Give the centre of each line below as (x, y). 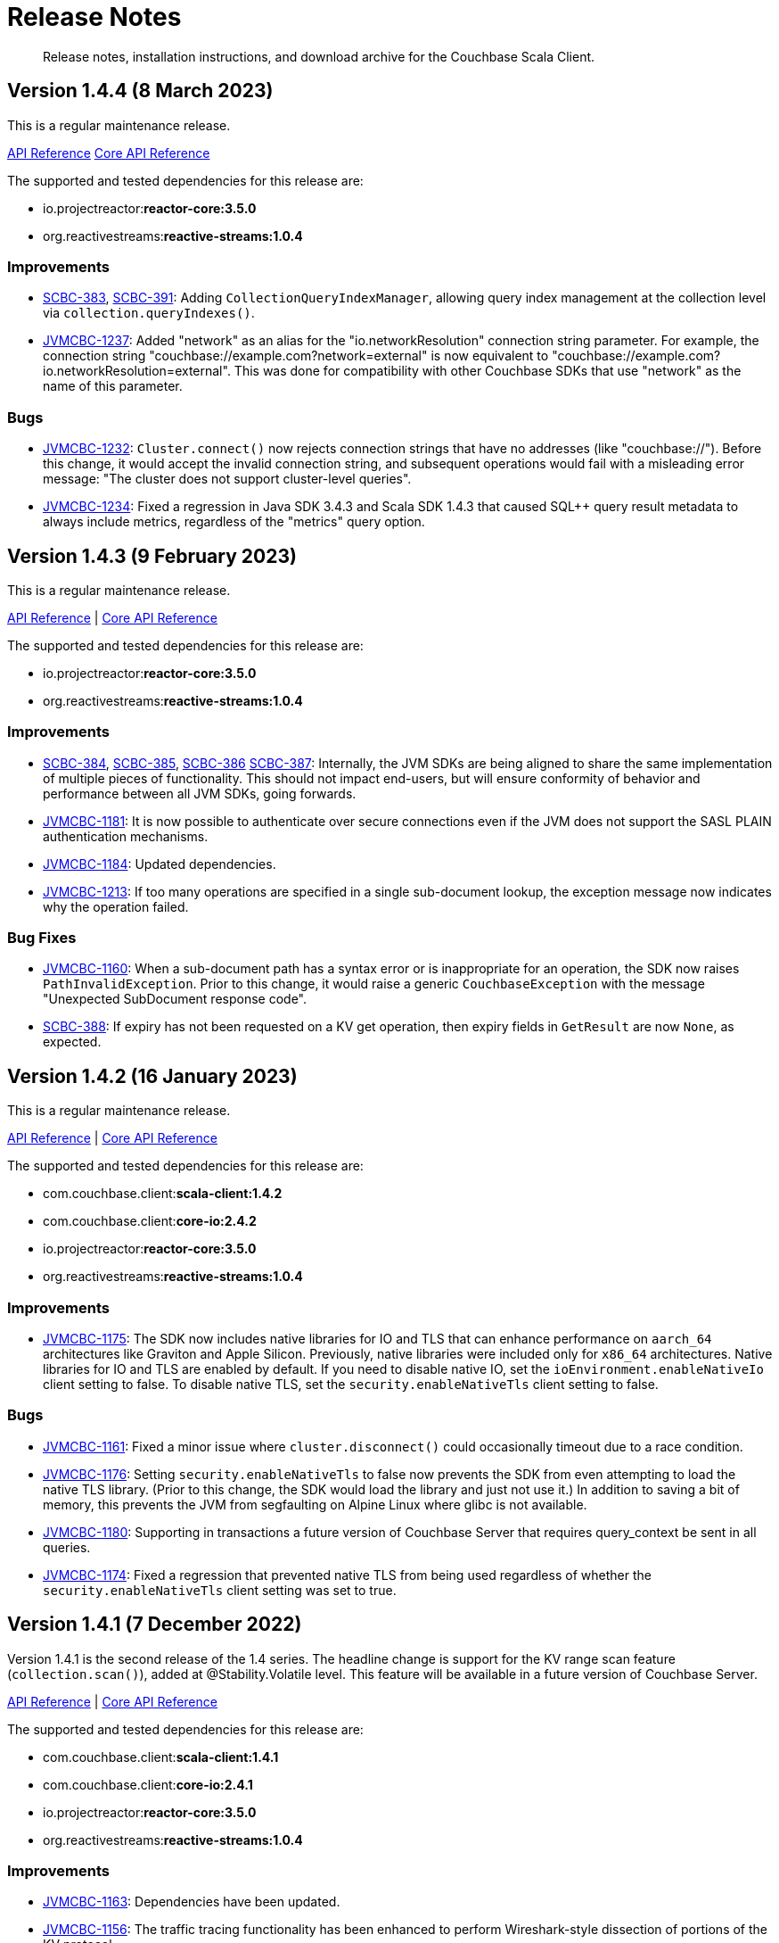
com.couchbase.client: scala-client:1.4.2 (163, 1194)
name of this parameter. (113, 386)
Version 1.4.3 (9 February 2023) (152, 556)
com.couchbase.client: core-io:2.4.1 (148, 1784)
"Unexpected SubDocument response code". (175, 999)
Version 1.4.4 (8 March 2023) (140, 91)
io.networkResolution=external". (137, 371)
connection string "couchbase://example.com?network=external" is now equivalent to (296, 356)
